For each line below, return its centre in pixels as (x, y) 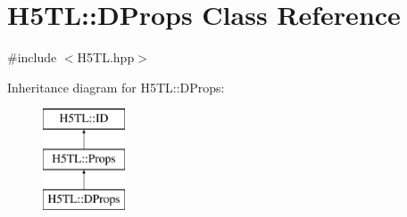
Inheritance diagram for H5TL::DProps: (116, 87)
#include (32, 57)
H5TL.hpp (106, 57)
